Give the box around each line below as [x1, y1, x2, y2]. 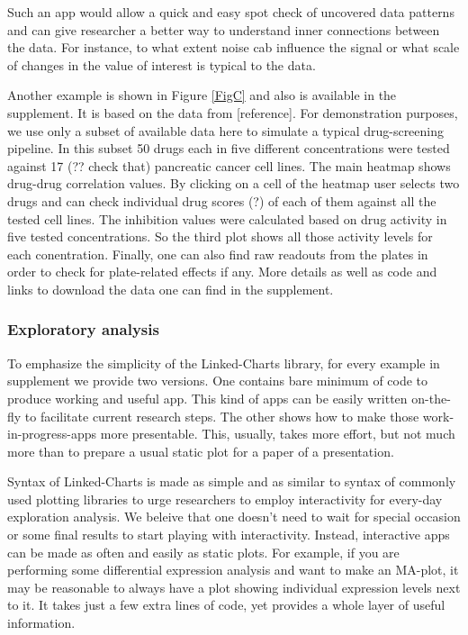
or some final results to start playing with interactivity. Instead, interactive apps [7, 525, 450, 544]
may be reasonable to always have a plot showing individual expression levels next [7, 577, 461, 596]
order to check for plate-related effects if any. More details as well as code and [7, 262, 437, 281]
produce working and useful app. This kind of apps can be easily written [7, 388, 408, 407]
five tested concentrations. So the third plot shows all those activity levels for [7, 227, 433, 246]
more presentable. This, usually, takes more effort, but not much [100, 424, 455, 443]
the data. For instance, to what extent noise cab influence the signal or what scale [7, 38, 460, 57]
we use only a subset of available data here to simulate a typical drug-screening [7, 121, 445, 140]
